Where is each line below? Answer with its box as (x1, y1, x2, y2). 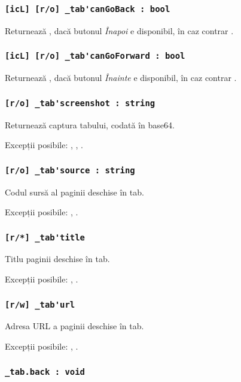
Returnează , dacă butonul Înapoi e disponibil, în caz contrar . (5, 24, 234, 37)
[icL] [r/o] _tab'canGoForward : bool (5, 51, 185, 61)
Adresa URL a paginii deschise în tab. (5, 320, 144, 332)
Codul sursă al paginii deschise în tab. (5, 185, 144, 198)
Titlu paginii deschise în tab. (5, 252, 110, 265)
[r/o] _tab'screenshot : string (5, 98, 155, 108)
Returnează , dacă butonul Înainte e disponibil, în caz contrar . (5, 71, 237, 84)
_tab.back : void (5, 366, 85, 377)
